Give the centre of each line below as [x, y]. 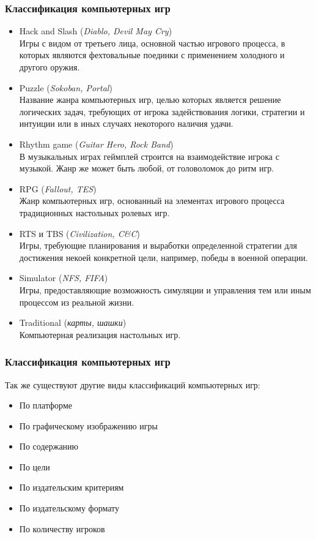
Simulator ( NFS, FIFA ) [64, 278]
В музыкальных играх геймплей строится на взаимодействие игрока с [149, 156]
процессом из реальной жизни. [77, 302]
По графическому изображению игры [88, 425]
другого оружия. [50, 67]
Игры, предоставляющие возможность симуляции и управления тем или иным [165, 289]
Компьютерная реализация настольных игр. [100, 334]
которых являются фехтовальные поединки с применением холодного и [152, 55]
